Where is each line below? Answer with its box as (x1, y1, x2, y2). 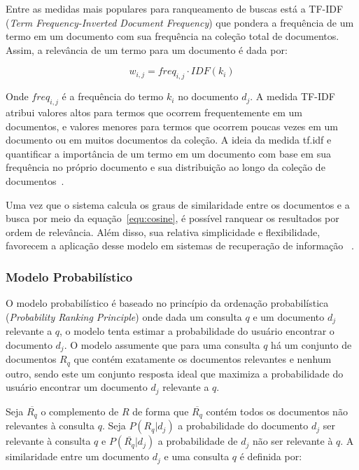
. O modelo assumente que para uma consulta (64, 337, 260, 352)
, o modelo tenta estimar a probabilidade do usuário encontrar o (59, 324, 335, 338)
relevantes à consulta (6, 418, 94, 433)
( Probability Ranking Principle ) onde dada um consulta (6, 309, 242, 324)
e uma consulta (164, 449, 230, 464)
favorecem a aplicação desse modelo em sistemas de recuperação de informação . (6, 238, 354, 253)
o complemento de (41, 403, 119, 418)
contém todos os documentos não (206, 403, 348, 418)
